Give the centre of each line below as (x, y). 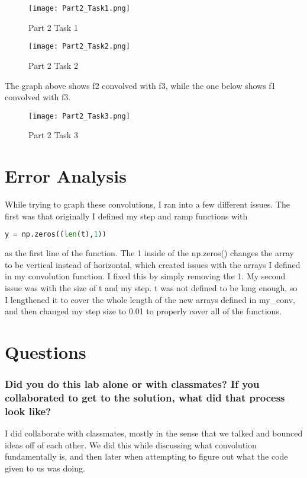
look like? (28, 411)
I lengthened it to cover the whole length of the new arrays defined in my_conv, (150, 299)
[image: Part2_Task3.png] (79, 116)
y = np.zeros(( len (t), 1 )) (56, 235)
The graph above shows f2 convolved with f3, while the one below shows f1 (140, 85)
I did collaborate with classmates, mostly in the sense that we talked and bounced (154, 433)
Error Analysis (66, 176)
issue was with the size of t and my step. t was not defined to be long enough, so (151, 287)
